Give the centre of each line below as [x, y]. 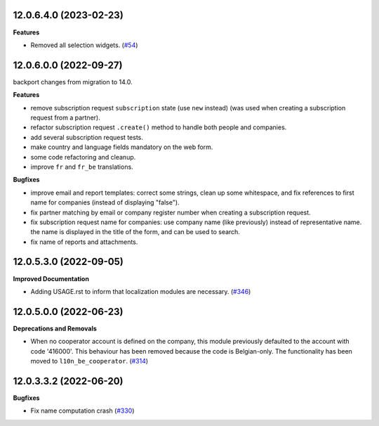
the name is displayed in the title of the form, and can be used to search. [135, 232]
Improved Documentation [51, 278]
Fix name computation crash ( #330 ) [82, 411]
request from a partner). [66, 117]
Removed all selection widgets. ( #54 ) [84, 45]
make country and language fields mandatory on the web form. [122, 147]
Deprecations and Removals [55, 328]
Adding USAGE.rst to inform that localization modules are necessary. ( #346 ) [141, 291]
